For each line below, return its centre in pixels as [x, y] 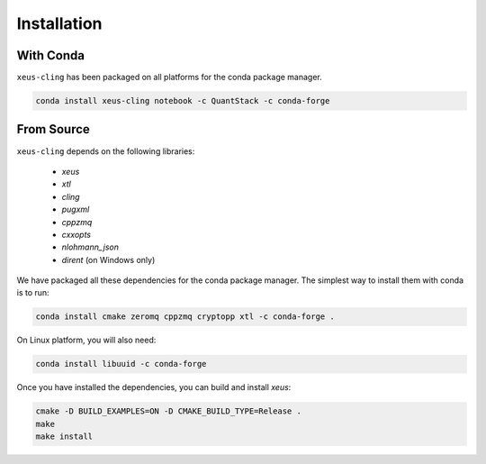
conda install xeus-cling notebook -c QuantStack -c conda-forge [183, 101]
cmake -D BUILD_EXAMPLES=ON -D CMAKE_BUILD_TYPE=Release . [168, 411]
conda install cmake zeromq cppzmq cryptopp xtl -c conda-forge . [185, 317]
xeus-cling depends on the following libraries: [106, 151]
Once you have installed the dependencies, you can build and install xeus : [154, 387]
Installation [59, 23]
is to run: [33, 293]
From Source [53, 129]
